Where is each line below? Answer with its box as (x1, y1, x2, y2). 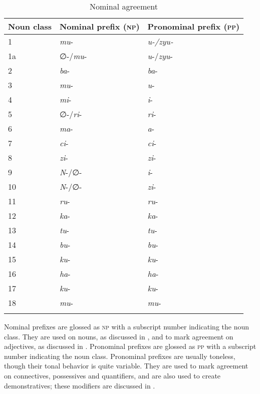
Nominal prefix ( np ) (59, 21, 140, 32)
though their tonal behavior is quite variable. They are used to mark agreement (4, 360, 248, 371)
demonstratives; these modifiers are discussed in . (4, 380, 155, 390)
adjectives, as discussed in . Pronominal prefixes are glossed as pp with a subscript (4, 341, 256, 351)
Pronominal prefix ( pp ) (147, 21, 240, 32)
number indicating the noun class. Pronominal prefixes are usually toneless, (4, 350, 235, 361)
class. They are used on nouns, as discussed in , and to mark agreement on (4, 331, 233, 341)
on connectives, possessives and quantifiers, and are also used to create (4, 370, 221, 380)
